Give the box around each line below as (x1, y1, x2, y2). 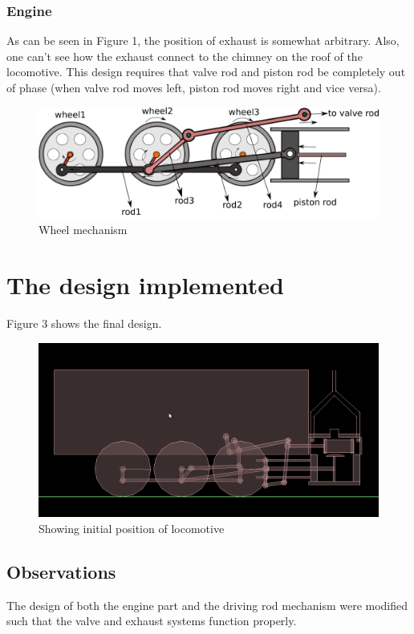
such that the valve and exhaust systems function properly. (6, 612, 297, 629)
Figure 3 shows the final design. (6, 315, 162, 332)
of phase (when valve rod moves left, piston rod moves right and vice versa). (6, 79, 381, 95)
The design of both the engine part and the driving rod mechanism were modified (6, 596, 408, 613)
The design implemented (6, 269, 284, 301)
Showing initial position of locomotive (39, 520, 225, 537)
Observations (6, 559, 116, 584)
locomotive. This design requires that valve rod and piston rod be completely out (6, 63, 406, 80)
